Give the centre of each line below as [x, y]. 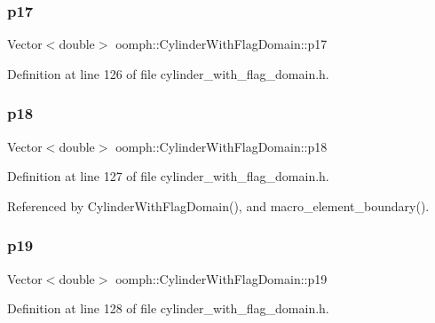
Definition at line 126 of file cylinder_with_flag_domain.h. [168, 73]
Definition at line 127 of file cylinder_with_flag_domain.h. [168, 176]
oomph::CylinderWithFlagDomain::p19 [221, 278]
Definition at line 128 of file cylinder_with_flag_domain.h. [168, 308]
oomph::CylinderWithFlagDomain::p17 [221, 44]
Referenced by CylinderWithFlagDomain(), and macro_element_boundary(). [218, 205]
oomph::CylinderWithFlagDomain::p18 [221, 146]
